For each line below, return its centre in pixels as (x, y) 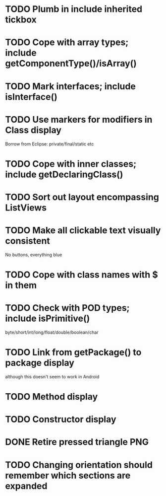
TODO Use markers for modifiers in (79, 119)
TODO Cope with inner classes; (71, 164)
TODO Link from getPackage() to (73, 352)
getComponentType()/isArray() (71, 64)
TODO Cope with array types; (67, 42)
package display (40, 363)
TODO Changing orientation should (79, 465)
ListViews (26, 208)
